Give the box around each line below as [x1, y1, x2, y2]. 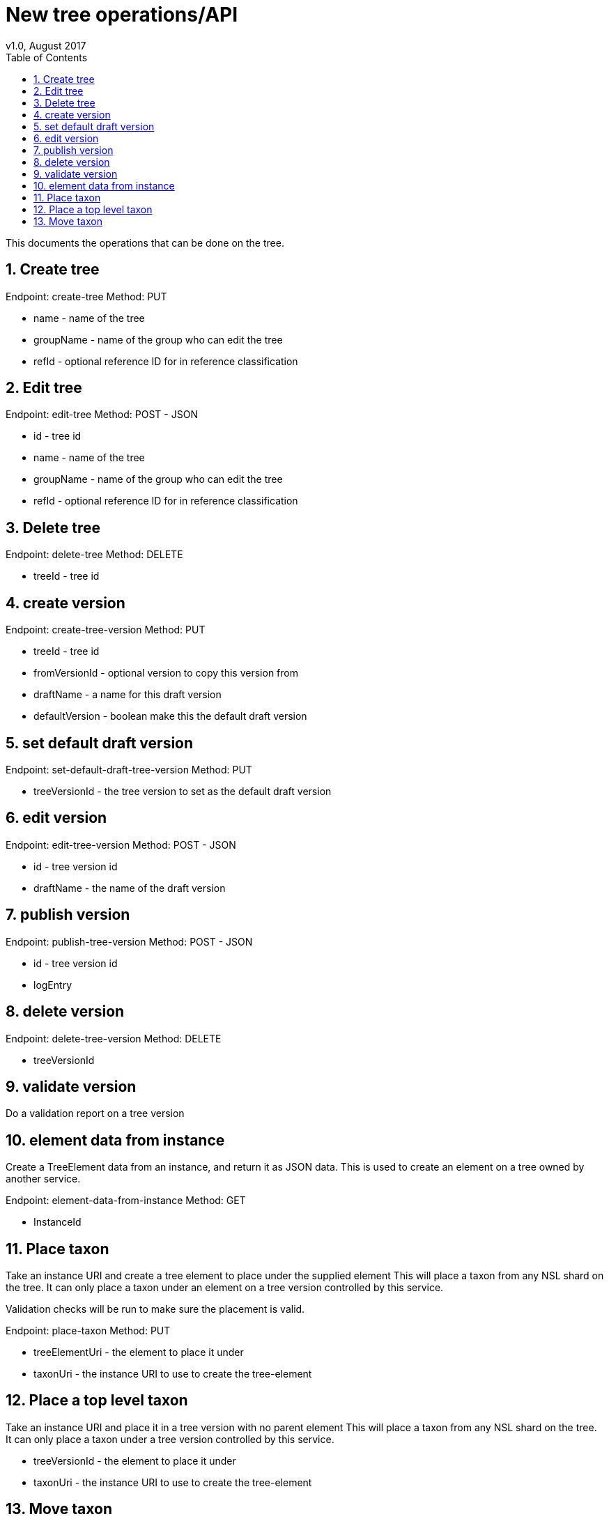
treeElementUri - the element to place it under [33, 1346, 244, 1359]
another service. [6, 1173, 81, 1185]
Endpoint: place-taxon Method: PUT [6, 1325, 171, 1337]
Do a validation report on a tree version [6, 1107, 185, 1120]
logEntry [33, 978, 72, 991]
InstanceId [33, 1216, 82, 1228]
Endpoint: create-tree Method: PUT [6, 290, 167, 302]
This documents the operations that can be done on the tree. [6, 236, 284, 249]
